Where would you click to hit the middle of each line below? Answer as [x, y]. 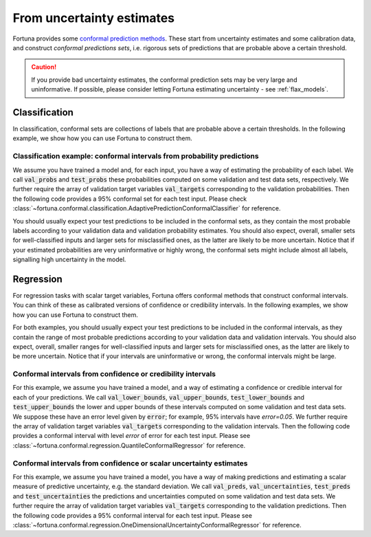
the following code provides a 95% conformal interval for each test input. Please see [132, 515]
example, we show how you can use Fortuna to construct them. [102, 138]
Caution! [44, 67]
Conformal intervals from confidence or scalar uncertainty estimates [130, 463]
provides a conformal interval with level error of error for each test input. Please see [132, 436]
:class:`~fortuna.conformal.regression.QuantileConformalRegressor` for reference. [129, 445]
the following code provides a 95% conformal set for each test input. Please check [130, 199]
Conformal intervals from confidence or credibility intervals [114, 374]
